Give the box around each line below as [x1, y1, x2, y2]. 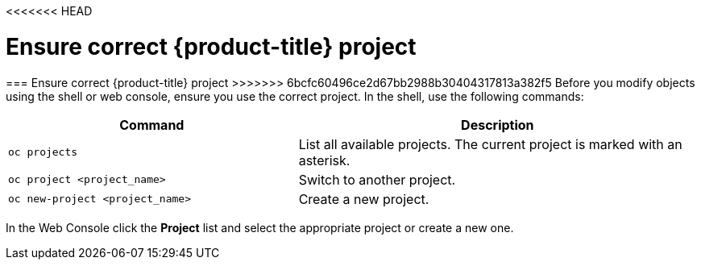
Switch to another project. [298, 171, 456, 188]
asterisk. [298, 152, 350, 168]
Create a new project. [298, 190, 429, 207]
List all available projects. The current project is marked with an [298, 135, 682, 152]
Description [461, 116, 534, 133]
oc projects [8, 146, 78, 158]
